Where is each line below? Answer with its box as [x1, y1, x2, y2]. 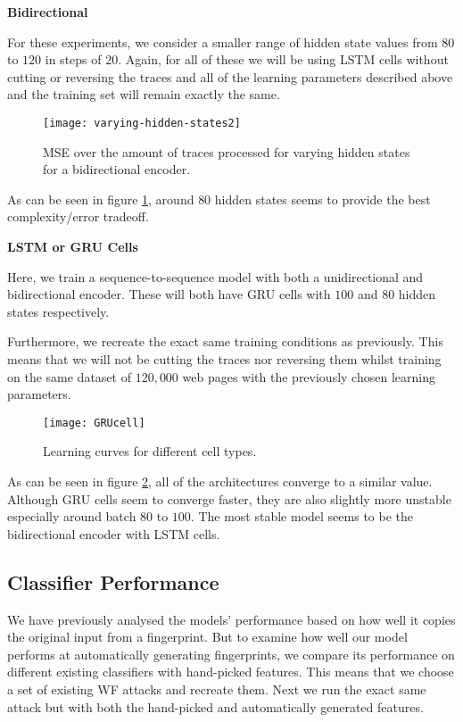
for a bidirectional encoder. [43, 160, 191, 178]
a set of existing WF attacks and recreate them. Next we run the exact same [7, 679, 426, 698]
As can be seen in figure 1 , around [7, 189, 194, 208]
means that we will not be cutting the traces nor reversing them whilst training [7, 349, 442, 368]
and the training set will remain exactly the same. [7, 85, 280, 104]
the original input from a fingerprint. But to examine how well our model [7, 627, 408, 646]
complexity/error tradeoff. [7, 207, 149, 226]
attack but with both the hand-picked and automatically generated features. [7, 697, 424, 716]
